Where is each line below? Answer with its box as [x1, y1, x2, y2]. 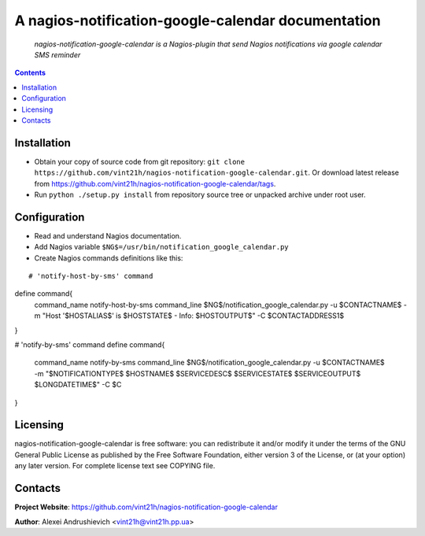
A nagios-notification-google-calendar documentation [14, 12, 381, 29]
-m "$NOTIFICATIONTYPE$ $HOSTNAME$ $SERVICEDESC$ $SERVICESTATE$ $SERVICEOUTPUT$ [34, 368, 361, 378]
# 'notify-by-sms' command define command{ [14, 340, 165, 349]
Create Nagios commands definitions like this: [34, 253, 183, 263]
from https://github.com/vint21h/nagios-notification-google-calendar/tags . [34, 179, 276, 188]
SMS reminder [34, 50, 81, 59]
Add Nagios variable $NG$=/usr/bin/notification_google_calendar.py [34, 242, 289, 252]
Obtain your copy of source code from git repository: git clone [34, 157, 246, 166]
